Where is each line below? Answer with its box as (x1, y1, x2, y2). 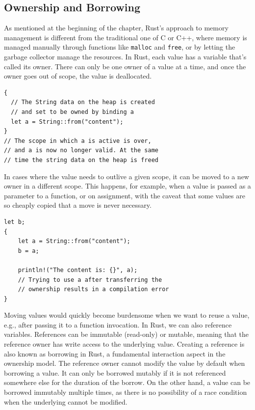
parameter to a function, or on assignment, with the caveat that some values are (4, 190, 245, 200)
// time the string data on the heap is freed (4, 156, 158, 164)
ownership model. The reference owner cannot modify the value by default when (4, 358, 245, 368)
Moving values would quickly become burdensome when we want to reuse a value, (4, 310, 250, 320)
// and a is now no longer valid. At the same (4, 147, 158, 154)
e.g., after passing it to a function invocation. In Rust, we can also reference (4, 319, 232, 329)
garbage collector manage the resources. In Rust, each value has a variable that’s (4, 52, 247, 62)
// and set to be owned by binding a (11, 109, 134, 116)
